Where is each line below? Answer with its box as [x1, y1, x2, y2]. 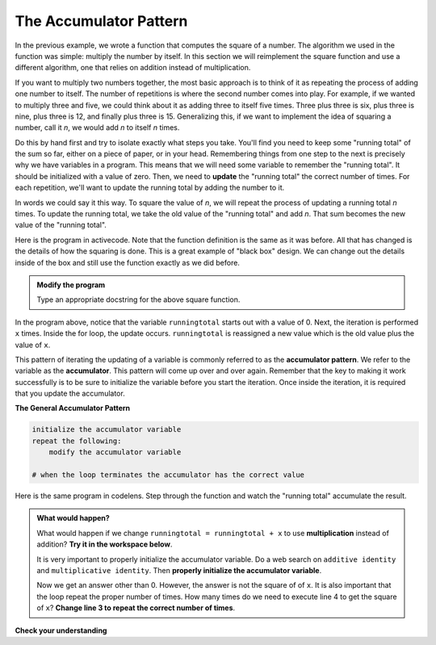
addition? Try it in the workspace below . [36, 539, 173, 549]
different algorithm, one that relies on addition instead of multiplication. [15, 63, 251, 73]
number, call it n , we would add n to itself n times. [15, 123, 180, 132]
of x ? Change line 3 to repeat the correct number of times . [36, 603, 236, 613]
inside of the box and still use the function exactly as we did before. [15, 258, 240, 267]
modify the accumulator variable [48, 448, 182, 457]
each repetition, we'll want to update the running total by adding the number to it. [15, 182, 285, 193]
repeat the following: [31, 436, 122, 446]
